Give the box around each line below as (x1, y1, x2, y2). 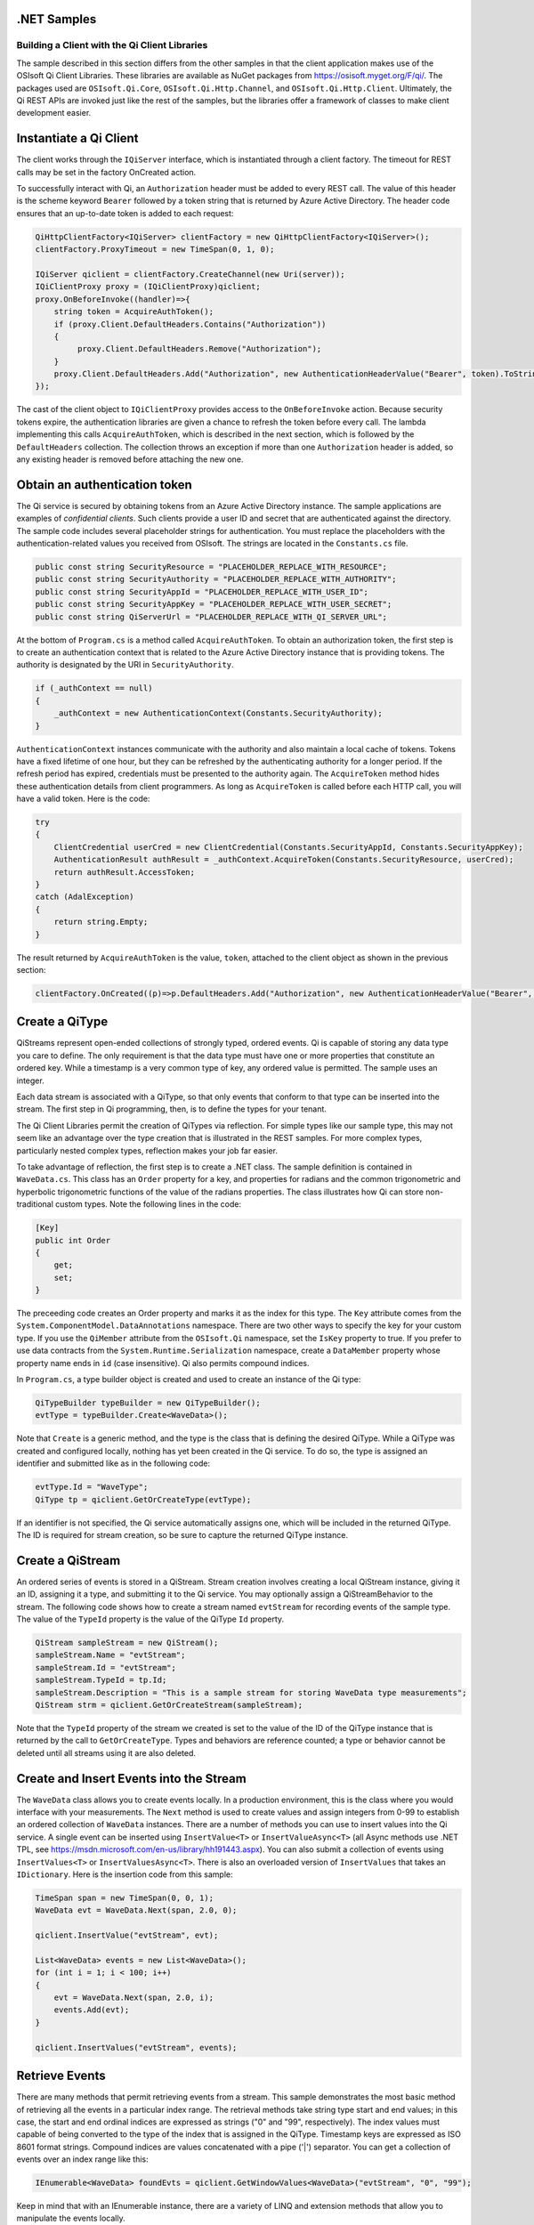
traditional (16, 1199, 53, 1210)
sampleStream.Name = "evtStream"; (35, 1650, 186, 1660)
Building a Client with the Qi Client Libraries (16, 39, 208, 52)
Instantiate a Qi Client (16, 131, 139, 146)
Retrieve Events (16, 2068, 106, 2083)
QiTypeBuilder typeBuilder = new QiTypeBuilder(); (35, 1398, 262, 1408)
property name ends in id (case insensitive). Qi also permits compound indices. (16, 1357, 311, 1368)
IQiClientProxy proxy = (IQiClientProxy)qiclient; (35, 281, 262, 292)
